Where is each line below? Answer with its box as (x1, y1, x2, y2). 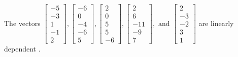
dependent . (4, 43, 41, 54)
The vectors (4, 17, 41, 28)
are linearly (198, 17, 234, 28)
